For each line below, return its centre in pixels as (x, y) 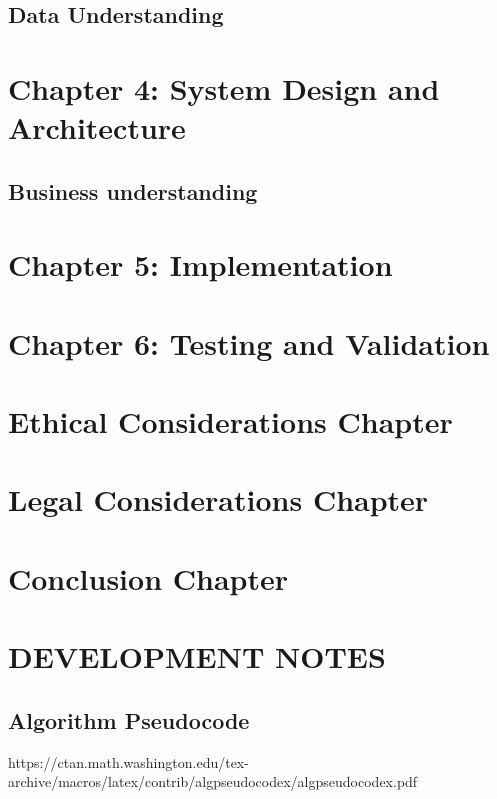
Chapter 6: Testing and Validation (249, 342)
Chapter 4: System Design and (224, 87)
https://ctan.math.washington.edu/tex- (128, 761)
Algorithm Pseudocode (129, 719)
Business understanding (133, 190)
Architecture (97, 127)
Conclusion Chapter (148, 577)
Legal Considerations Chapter (218, 499)
